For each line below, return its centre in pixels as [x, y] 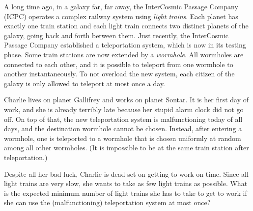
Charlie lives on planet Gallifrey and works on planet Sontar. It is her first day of [126, 100]
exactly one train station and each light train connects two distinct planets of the [126, 26]
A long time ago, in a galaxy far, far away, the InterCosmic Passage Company [121, 6]
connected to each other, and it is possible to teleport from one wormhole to [119, 64]
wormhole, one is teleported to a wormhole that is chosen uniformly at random [123, 138]
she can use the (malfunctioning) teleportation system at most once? [107, 202]
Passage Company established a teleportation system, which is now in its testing [125, 45]
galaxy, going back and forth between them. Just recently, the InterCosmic [116, 35]
